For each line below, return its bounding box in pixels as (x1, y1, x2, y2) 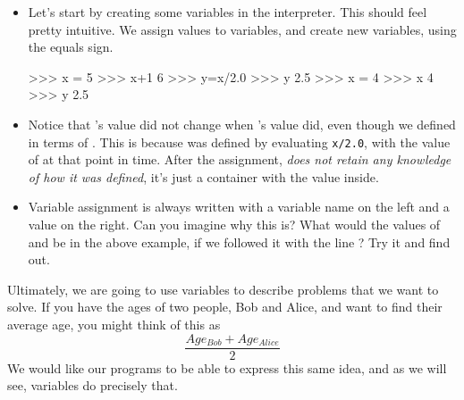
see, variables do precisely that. (7, 376, 178, 395)
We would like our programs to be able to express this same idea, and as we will (7, 358, 447, 377)
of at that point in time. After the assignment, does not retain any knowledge (28, 150, 451, 169)
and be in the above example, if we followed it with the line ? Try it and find (28, 232, 451, 251)
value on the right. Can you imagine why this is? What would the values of (28, 215, 441, 233)
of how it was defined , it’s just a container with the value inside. (28, 167, 379, 186)
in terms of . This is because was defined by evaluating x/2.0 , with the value (28, 132, 451, 151)
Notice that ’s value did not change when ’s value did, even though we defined (28, 114, 456, 133)
